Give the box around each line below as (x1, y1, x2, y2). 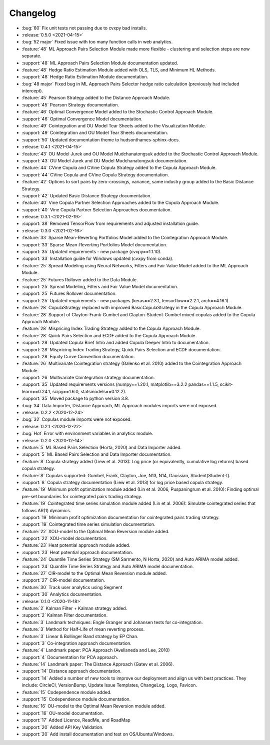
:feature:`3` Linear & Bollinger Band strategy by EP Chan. (21, 633, 138, 639)
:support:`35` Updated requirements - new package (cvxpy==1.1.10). (21, 249, 162, 255)
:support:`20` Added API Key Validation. (21, 724, 103, 730)
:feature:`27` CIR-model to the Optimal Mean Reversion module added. (21, 570, 167, 577)
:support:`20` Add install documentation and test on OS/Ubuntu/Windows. (21, 731, 174, 737)
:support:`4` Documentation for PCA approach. (21, 654, 118, 660)
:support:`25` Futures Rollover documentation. (21, 290, 117, 297)
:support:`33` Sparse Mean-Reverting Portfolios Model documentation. (21, 241, 167, 247)
